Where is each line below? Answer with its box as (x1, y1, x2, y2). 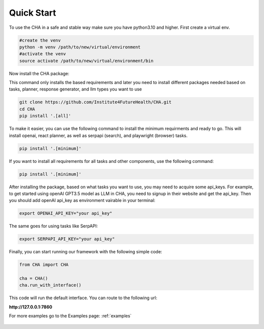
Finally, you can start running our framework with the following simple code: (9, 249, 162, 255)
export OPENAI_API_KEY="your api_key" (19, 211, 112, 216)
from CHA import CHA (19, 262, 68, 267)
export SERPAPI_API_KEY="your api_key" (19, 236, 115, 242)
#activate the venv (19, 51, 66, 57)
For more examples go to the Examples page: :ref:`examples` (9, 313, 132, 319)
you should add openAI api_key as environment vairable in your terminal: (9, 197, 156, 203)
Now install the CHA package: (9, 70, 69, 76)
